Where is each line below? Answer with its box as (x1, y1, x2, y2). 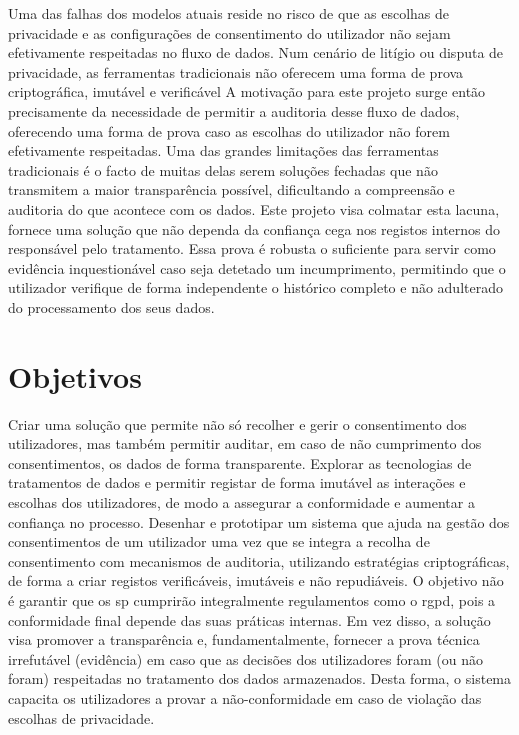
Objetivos (8, 355, 142, 396)
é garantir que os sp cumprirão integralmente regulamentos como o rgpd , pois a (8, 589, 496, 610)
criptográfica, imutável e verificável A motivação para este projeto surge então (8, 81, 486, 102)
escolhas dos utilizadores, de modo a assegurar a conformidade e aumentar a (8, 492, 475, 512)
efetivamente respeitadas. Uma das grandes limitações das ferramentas (8, 140, 439, 161)
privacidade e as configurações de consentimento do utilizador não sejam (8, 22, 451, 43)
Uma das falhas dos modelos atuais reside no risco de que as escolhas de (8, 3, 449, 23)
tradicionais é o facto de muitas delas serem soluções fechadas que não (8, 159, 438, 180)
